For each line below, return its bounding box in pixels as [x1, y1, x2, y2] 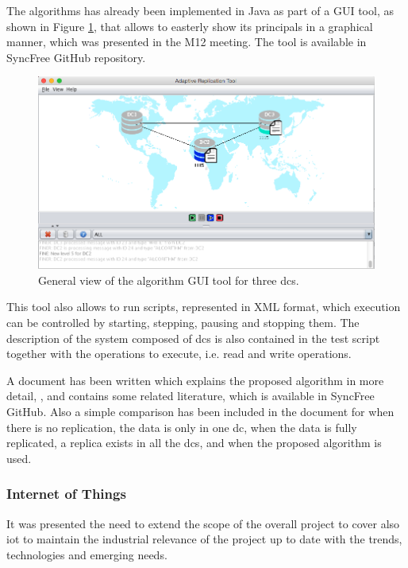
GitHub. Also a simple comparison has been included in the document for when [6, 403, 395, 420]
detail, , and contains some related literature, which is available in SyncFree [6, 387, 375, 404]
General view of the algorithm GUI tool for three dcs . [38, 271, 299, 288]
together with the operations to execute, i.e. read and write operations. [6, 345, 352, 362]
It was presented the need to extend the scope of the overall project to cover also [6, 515, 400, 531]
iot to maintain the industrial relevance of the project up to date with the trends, [6, 531, 402, 547]
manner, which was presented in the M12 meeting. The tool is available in [6, 33, 367, 50]
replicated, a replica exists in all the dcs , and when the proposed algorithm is [6, 434, 382, 451]
